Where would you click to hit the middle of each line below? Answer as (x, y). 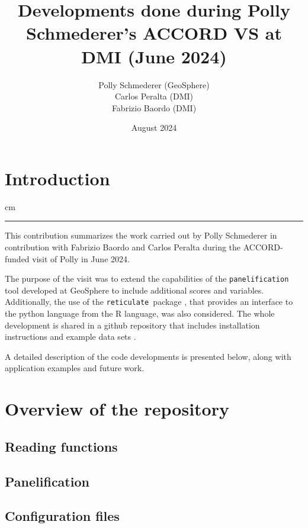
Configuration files (62, 516)
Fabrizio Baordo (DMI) (154, 107)
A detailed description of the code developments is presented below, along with (148, 356)
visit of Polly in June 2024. (81, 258)
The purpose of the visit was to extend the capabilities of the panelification (147, 279)
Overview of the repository (117, 409)
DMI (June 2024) (154, 56)
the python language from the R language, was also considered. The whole (140, 313)
